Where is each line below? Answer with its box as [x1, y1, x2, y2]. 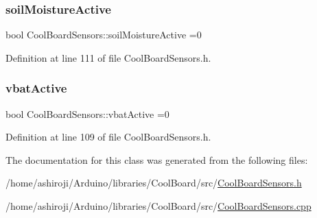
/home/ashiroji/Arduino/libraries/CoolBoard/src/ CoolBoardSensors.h [5, 175, 302, 190]
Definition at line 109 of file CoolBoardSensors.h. [5, 130, 211, 144]
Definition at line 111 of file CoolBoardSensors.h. [5, 50, 211, 64]
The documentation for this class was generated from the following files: [5, 152, 308, 167]
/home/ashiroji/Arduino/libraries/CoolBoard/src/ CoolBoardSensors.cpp [5, 199, 312, 213]
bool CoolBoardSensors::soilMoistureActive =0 [5, 27, 202, 42]
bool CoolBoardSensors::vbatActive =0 [5, 106, 169, 121]
